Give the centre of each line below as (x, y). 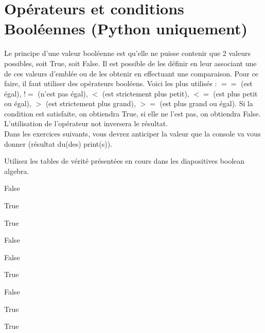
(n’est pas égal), (63, 93)
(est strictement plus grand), (91, 103)
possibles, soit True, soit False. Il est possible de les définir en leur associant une (130, 63)
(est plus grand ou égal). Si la (206, 103)
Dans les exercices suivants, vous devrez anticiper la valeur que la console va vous (132, 134)
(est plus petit (235, 93)
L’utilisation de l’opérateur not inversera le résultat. (86, 123)
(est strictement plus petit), (146, 93)
